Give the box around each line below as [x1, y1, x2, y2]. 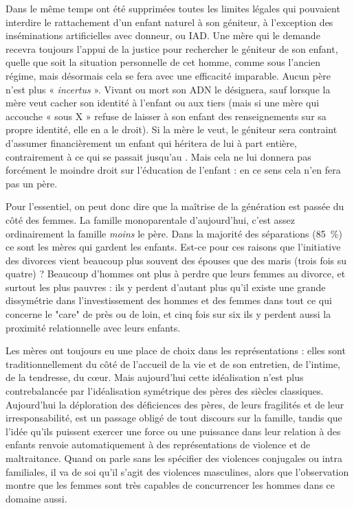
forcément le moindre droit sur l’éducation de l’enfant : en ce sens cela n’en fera [5, 163, 341, 177]
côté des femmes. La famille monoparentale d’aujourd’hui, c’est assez [5, 212, 296, 227]
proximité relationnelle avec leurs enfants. [5, 320, 181, 334]
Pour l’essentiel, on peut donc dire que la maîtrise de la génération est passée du [5, 199, 344, 213]
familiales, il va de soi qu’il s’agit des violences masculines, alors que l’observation [5, 464, 349, 478]
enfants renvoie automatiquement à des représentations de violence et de [5, 437, 311, 452]
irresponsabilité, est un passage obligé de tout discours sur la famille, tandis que [5, 411, 342, 425]
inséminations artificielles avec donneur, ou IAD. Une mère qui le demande [5, 28, 320, 43]
